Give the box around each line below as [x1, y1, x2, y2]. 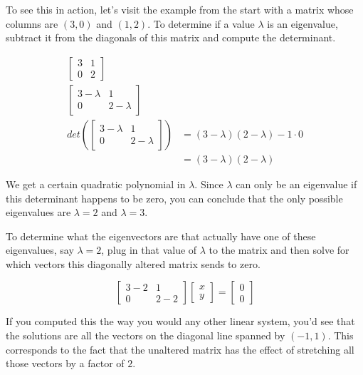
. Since [194, 176, 223, 191]
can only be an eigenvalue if [236, 176, 357, 191]
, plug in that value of [101, 242, 197, 257]
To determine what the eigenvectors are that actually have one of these [6, 228, 316, 243]
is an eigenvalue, [267, 16, 338, 31]
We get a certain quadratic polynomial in [6, 176, 186, 191]
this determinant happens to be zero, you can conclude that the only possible [6, 190, 343, 205]
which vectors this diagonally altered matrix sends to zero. [6, 256, 261, 271]
